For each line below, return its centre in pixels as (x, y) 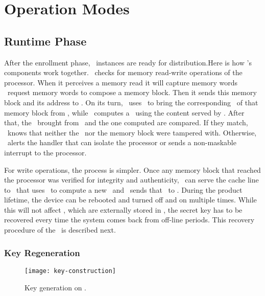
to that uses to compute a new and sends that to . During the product (123, 189)
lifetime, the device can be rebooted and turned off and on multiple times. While (130, 200)
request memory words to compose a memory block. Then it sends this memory (132, 92)
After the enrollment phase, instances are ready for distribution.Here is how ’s (128, 62)
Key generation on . (55, 287)
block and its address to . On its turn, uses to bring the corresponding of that (131, 102)
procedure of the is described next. (60, 230)
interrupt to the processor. (45, 152)
